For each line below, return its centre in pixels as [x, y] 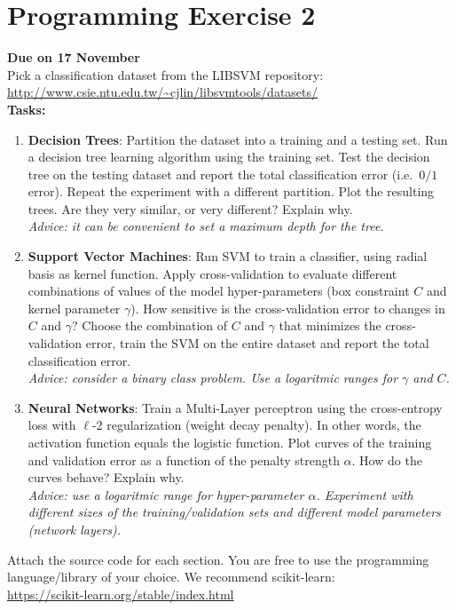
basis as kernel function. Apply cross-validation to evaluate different [212, 273]
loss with [52, 425]
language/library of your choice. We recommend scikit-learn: [171, 577]
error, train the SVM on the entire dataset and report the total [257, 343]
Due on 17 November [74, 57]
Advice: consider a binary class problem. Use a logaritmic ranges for [213, 378]
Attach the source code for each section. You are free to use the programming [218, 559]
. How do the [387, 459]
